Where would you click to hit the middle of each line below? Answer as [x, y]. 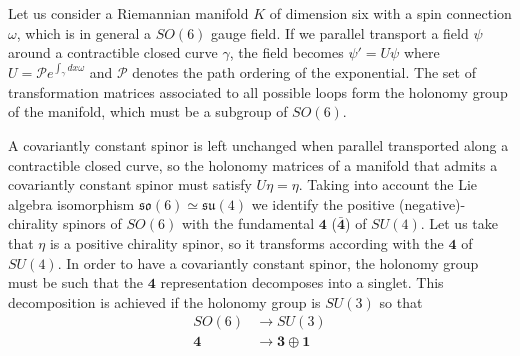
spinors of [92, 223]
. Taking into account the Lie [388, 184]
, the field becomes [286, 52]
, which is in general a [83, 32]
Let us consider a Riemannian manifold [128, 13]
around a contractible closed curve [113, 52]
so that [401, 301]
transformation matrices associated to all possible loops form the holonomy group [258, 91]
